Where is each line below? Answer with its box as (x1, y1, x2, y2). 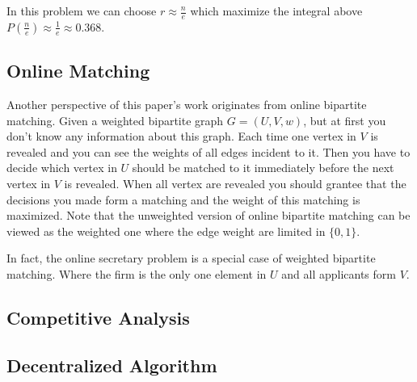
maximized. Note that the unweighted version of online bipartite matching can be (6, 207, 411, 224)
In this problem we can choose (6, 2, 157, 19)
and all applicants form (281, 265, 396, 282)
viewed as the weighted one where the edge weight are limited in (6, 222, 326, 239)
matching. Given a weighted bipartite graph (6, 111, 224, 128)
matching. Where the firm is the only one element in (6, 265, 267, 282)
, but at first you (303, 111, 386, 128)
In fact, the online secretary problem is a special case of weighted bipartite (6, 250, 376, 267)
